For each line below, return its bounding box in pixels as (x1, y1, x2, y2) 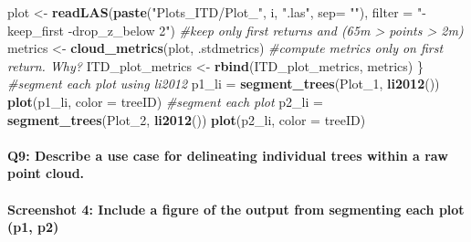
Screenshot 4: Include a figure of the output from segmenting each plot (7, 199, 465, 218)
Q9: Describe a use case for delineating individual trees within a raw (7, 145, 448, 164)
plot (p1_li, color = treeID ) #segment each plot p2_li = (7, 91, 323, 110)
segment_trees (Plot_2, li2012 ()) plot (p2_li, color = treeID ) (7, 110, 366, 129)
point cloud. (7, 163, 85, 183)
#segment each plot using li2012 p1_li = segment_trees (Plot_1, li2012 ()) (7, 74, 440, 93)
